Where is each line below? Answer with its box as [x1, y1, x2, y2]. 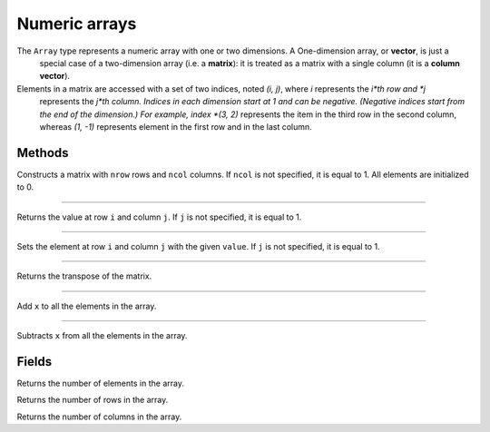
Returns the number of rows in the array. [16, 395, 169, 406]
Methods [16, 145, 69, 161]
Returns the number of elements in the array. [16, 378, 185, 389]
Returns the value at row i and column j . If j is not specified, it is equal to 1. [16, 211, 302, 222]
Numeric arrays [16, 14, 137, 34]
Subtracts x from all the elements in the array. [16, 330, 188, 341]
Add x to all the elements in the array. [16, 300, 157, 311]
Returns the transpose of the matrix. [16, 270, 152, 281]
